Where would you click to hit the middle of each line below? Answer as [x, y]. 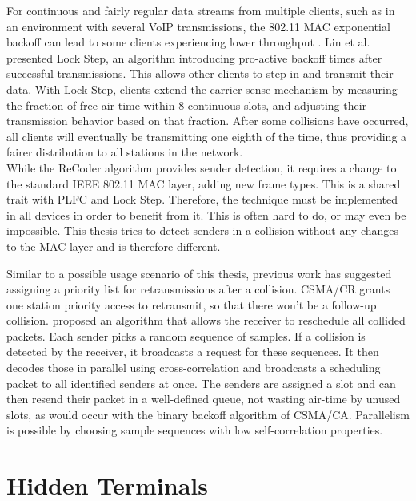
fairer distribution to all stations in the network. [125, 152]
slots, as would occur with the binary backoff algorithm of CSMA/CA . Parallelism [208, 414]
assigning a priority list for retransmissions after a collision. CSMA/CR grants [198, 289]
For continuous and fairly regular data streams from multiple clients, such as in [201, 10]
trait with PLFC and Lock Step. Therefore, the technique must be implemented [202, 199]
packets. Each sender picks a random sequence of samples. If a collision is [186, 335]
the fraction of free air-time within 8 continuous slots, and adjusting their [187, 105]
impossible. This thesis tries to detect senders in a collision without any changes [203, 230]
